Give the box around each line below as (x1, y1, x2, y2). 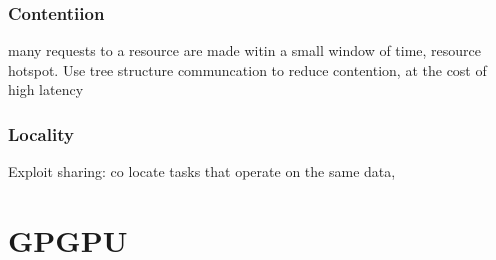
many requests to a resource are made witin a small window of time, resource (8, 40, 482, 61)
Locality (8, 121, 74, 146)
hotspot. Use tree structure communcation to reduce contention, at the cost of (8, 59, 487, 80)
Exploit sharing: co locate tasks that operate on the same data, (8, 161, 396, 182)
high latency (8, 79, 84, 100)
